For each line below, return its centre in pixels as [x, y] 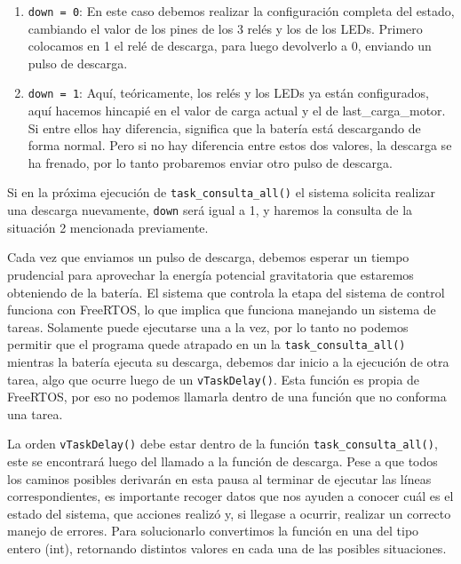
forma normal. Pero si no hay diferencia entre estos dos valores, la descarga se [240, 145]
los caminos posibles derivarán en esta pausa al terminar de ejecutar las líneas [219, 478]
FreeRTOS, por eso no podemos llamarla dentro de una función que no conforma [227, 397]
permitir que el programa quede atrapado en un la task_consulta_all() [207, 344]
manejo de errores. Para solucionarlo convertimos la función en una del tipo [213, 531]
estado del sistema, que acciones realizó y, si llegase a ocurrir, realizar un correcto [229, 513]
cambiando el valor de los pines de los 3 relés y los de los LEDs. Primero [225, 28]
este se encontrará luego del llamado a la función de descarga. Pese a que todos [223, 461]
